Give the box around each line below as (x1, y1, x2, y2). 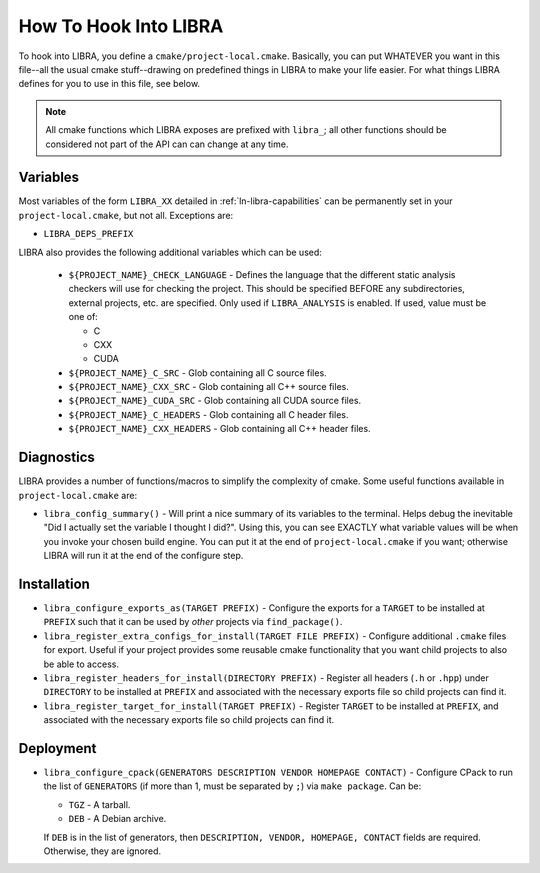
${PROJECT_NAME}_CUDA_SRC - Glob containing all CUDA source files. (68, 395, 362, 407)
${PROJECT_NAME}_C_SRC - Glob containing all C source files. (68, 366, 327, 379)
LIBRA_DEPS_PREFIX (43, 228, 134, 240)
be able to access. (43, 658, 120, 670)
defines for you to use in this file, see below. (18, 78, 200, 90)
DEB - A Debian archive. (68, 813, 167, 825)
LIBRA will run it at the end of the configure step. (43, 550, 244, 562)
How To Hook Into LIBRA (18, 15, 224, 37)
